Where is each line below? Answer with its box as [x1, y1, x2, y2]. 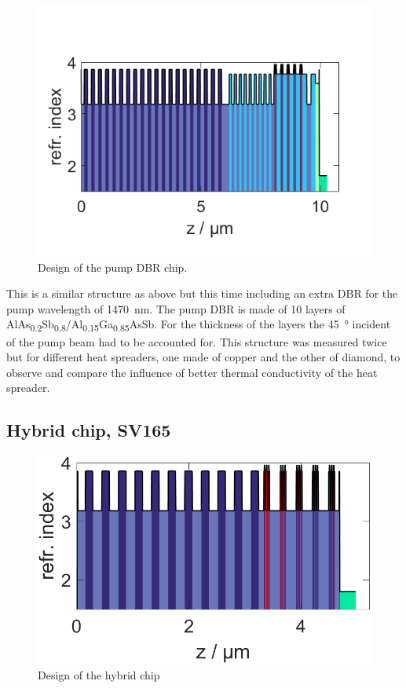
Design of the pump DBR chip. [38, 258, 188, 275]
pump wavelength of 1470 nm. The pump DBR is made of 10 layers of [6, 300, 346, 317]
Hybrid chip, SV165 [6, 418, 171, 442]
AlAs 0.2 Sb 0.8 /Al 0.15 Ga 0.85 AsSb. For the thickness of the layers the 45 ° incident [6, 316, 391, 335]
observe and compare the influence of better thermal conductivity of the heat [6, 364, 378, 380]
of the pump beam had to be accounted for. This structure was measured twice [6, 333, 387, 349]
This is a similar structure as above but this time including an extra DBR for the [6, 285, 398, 302]
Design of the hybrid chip [38, 667, 160, 683]
